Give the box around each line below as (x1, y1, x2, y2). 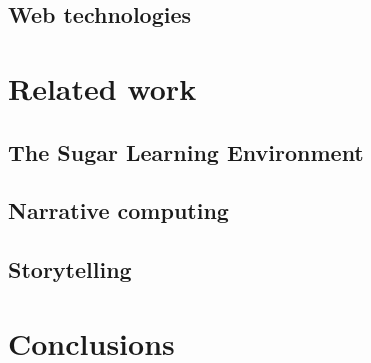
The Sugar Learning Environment (8, 136, 364, 167)
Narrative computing (8, 195, 229, 226)
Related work (8, 67, 197, 108)
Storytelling (8, 254, 132, 285)
